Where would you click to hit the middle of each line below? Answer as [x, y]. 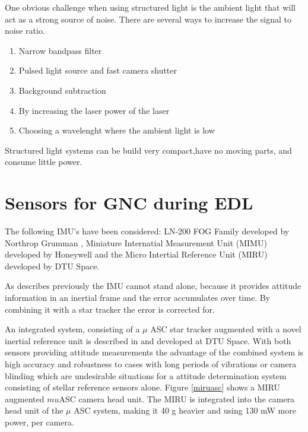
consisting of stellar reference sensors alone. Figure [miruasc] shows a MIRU [143, 387]
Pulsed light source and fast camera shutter [98, 70]
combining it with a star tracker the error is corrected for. [110, 309]
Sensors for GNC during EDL [129, 203]
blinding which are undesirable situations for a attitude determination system [146, 375]
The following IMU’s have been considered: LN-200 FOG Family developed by [147, 231]
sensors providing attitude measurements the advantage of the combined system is [154, 352]
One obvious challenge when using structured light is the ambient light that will [150, 7]
